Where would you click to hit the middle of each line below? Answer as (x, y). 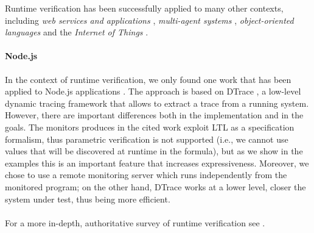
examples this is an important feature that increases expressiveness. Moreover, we (157, 163)
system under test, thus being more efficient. (88, 199)
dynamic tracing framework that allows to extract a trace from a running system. (157, 103)
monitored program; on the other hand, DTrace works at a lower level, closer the (155, 186)
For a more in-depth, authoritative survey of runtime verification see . (135, 222)
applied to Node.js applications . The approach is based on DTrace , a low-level (153, 91)
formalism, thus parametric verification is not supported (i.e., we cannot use (147, 139)
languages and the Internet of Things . (77, 32)
